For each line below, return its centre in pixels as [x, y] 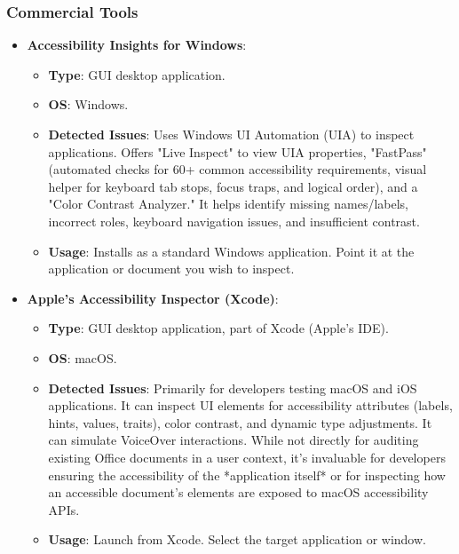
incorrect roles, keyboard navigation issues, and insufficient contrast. [234, 221]
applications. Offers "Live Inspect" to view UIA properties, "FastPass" [237, 151]
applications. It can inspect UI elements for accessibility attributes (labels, [250, 405]
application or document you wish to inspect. [171, 269]
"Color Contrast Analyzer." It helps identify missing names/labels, [228, 204]
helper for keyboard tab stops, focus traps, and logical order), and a [233, 186]
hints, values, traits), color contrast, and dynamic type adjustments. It [240, 422]
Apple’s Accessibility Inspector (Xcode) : [153, 298]
